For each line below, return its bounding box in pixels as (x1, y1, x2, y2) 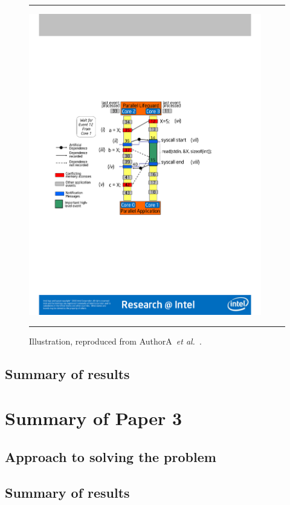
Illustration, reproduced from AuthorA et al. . (29, 334, 202, 347)
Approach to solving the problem (5, 447, 216, 466)
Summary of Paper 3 (5, 406, 182, 431)
